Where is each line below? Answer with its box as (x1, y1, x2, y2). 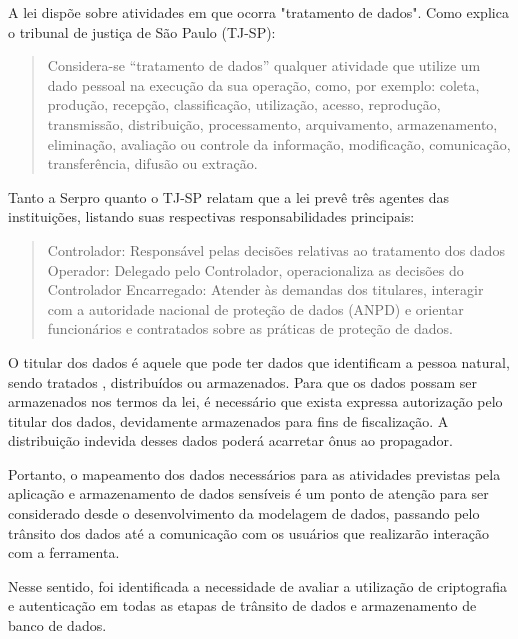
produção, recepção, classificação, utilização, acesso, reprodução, (47, 94, 441, 115)
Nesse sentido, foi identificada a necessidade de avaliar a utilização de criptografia (8, 575, 508, 596)
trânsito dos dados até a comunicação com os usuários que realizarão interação (8, 522, 489, 543)
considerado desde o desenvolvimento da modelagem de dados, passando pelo (8, 503, 480, 524)
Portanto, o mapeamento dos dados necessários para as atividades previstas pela (8, 463, 501, 484)
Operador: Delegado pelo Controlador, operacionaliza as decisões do (47, 259, 464, 280)
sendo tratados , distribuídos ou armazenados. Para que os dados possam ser (8, 371, 477, 392)
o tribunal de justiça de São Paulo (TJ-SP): (8, 21, 276, 42)
